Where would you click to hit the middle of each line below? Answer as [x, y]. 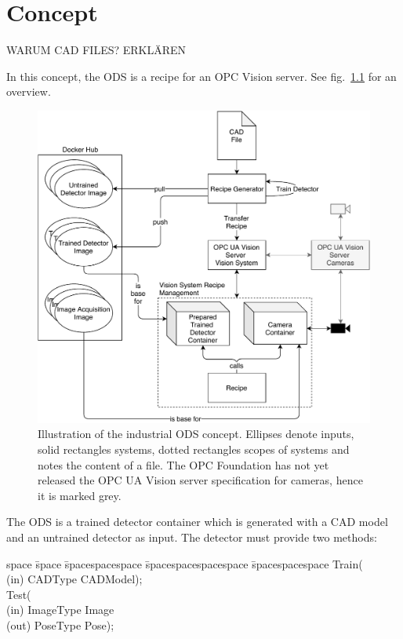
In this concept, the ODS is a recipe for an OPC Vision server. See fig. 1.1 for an [201, 76]
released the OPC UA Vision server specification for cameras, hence [200, 480]
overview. [29, 91]
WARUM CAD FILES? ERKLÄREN [96, 50]
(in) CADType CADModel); [74, 579]
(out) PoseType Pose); [60, 624]
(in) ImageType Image [60, 610]
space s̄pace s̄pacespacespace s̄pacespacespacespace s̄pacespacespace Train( [185, 563]
